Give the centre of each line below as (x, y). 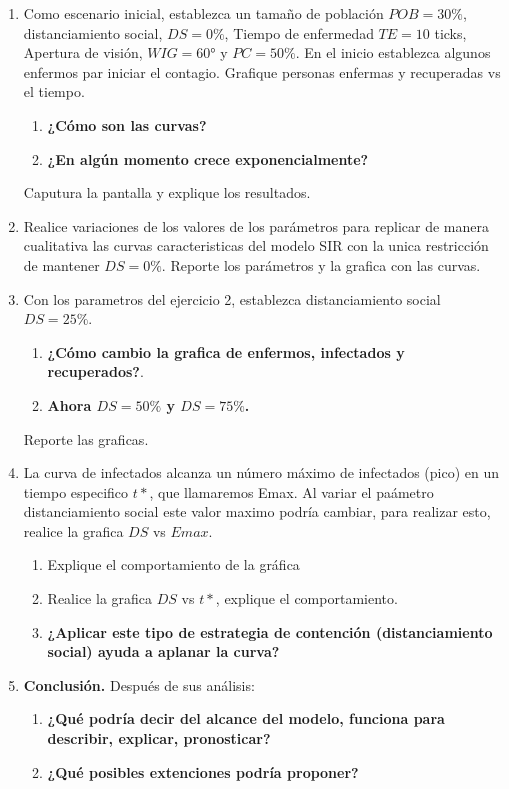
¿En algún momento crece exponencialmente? (208, 158)
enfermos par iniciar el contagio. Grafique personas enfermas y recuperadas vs (262, 71)
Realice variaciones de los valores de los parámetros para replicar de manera (256, 225)
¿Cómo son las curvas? (127, 124)
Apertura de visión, (83, 52)
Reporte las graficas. (86, 438)
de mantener (61, 264)
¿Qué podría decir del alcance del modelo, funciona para (246, 718)
